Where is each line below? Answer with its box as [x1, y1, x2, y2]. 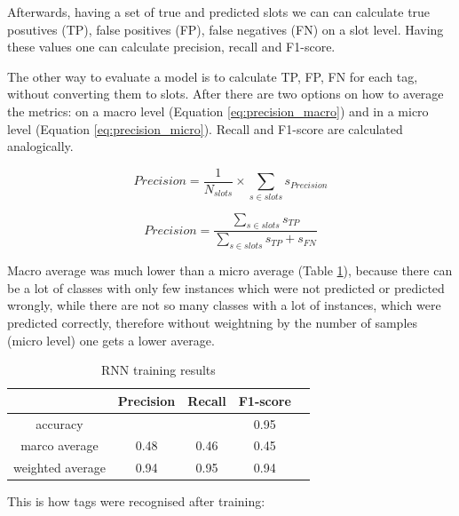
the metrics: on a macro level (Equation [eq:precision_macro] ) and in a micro [7, 101, 429, 120]
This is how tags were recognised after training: [7, 492, 265, 511]
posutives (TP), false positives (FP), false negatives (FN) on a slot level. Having [7, 20, 444, 38]
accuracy [36, 414, 83, 433]
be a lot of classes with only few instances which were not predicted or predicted [7, 278, 445, 297]
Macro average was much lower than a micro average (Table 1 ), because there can [7, 261, 453, 280]
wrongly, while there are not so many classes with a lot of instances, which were [7, 296, 441, 314]
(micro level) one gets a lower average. [7, 330, 215, 349]
